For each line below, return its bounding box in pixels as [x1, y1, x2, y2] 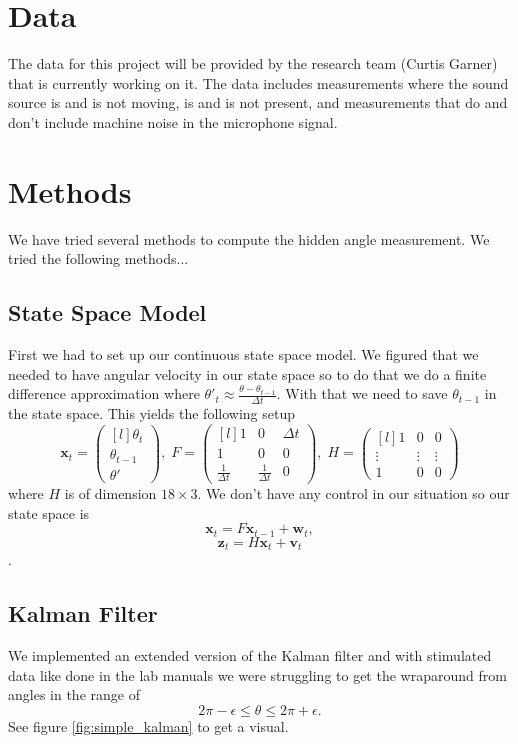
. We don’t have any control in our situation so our [197, 483, 510, 504]
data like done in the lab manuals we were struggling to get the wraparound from [8, 664, 507, 685]
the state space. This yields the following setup [8, 403, 295, 424]
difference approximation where [8, 383, 200, 404]
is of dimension [64, 483, 157, 504]
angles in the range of [8, 684, 140, 705]
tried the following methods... [8, 248, 189, 269]
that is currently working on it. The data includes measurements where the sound [8, 72, 509, 93]
